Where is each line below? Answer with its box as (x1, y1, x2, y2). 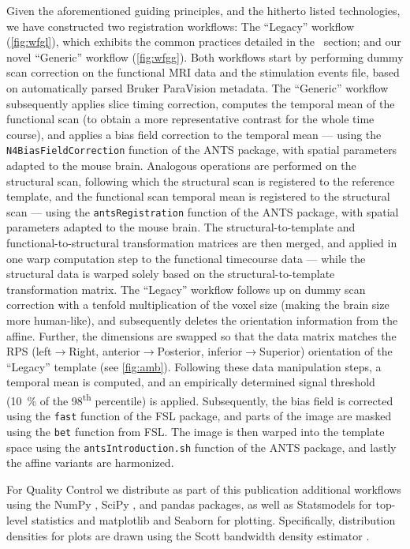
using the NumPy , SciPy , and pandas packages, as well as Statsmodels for (6, 496, 372, 513)
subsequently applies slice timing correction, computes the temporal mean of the (6, 95, 395, 111)
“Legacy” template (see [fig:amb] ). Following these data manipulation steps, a (6, 358, 382, 374)
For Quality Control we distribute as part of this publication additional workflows (6, 480, 401, 497)
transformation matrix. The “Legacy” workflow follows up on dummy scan (6, 280, 366, 297)
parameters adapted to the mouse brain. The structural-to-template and (6, 219, 356, 235)
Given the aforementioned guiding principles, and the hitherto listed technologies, (6, 2, 401, 18)
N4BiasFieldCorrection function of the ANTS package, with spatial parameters (6, 141, 397, 158)
